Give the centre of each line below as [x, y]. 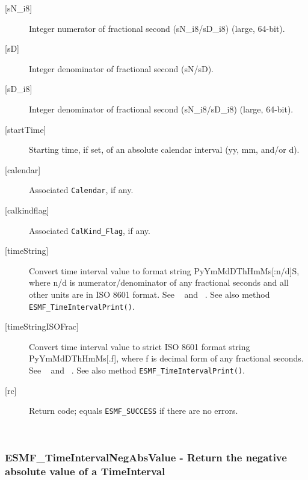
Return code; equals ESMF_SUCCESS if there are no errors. [134, 411]
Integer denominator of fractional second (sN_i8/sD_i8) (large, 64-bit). [161, 109]
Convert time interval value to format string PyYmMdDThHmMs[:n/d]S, [164, 270]
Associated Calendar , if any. [81, 190]
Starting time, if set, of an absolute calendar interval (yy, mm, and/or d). [164, 149]
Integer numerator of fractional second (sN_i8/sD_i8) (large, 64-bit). [157, 28]
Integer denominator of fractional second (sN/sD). [121, 68]
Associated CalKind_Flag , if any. [90, 230]
